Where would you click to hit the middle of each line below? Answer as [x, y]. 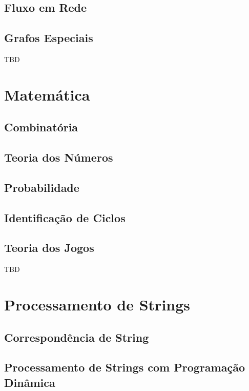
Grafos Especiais [49, 38]
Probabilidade [42, 187]
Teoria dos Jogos [49, 248]
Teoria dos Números [59, 157]
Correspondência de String [77, 337]
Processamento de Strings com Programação [125, 367]
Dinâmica [30, 382]
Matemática [47, 94]
